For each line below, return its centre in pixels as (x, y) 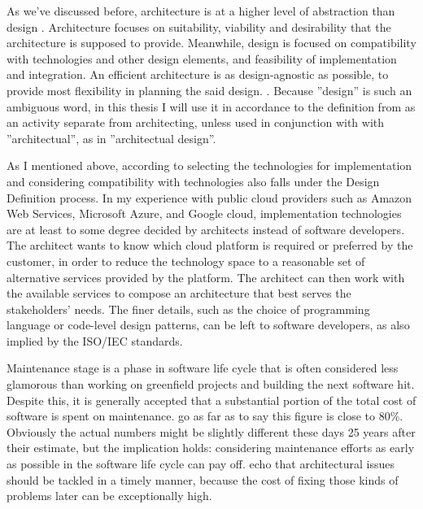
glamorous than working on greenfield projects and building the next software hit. (211, 384)
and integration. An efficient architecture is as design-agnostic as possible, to (198, 74)
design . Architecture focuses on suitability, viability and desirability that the (199, 26)
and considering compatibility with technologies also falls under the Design (193, 181)
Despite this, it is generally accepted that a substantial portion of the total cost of (211, 400)
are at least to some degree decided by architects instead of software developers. (206, 229)
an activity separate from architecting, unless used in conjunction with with (196, 122)
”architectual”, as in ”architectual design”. (111, 138)
